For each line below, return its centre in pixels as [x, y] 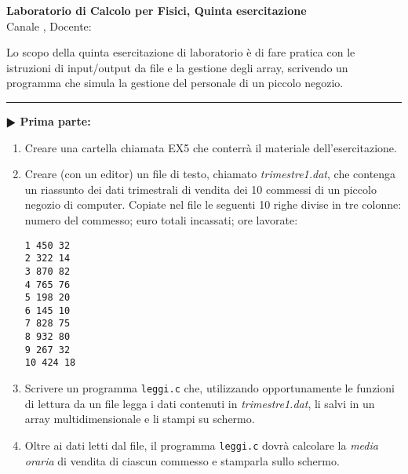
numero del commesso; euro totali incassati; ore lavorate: [161, 219]
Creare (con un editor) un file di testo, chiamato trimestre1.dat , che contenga [210, 174]
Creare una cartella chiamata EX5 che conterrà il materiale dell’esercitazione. [211, 147]
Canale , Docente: [49, 26]
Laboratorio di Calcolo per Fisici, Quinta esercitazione [157, 10]
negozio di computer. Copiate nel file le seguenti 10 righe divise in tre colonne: [213, 204]
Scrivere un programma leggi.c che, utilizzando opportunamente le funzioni [209, 388]
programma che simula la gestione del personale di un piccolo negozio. [175, 83]
